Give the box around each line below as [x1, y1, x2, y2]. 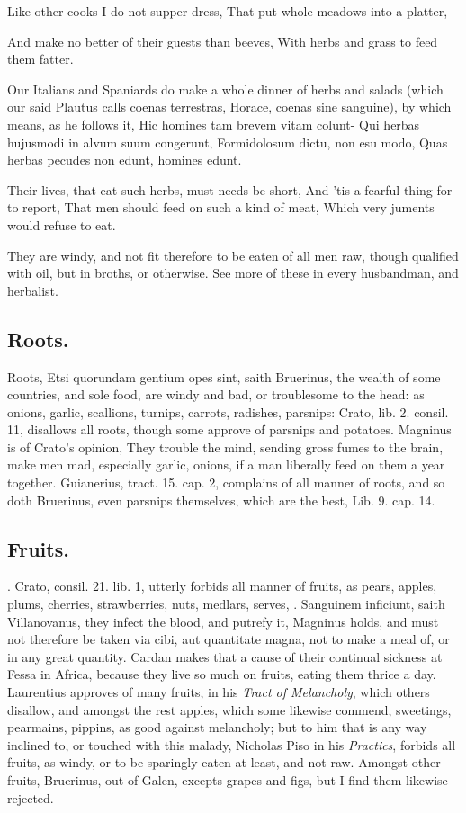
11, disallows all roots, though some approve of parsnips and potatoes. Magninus [7, 420, 452, 439]
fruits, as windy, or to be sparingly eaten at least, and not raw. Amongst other [7, 753, 441, 772]
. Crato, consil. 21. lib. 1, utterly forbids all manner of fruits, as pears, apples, [7, 576, 437, 595]
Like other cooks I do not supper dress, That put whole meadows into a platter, [7, 2, 448, 20]
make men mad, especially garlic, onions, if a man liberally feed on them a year [7, 455, 445, 474]
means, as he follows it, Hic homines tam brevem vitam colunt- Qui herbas [7, 114, 420, 133]
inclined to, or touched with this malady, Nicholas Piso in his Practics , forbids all [7, 735, 456, 754]
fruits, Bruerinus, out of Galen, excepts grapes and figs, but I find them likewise [7, 771, 448, 789]
